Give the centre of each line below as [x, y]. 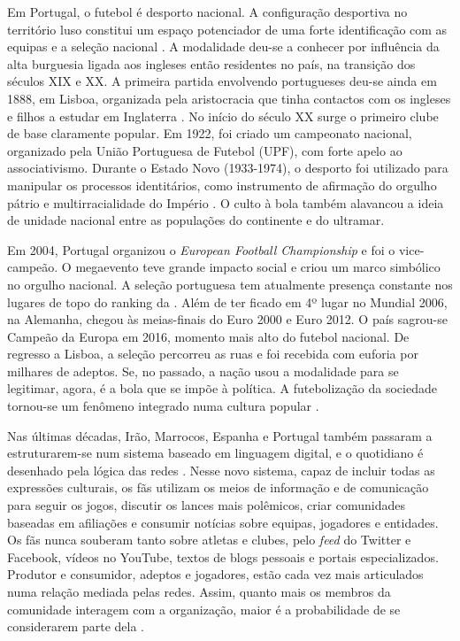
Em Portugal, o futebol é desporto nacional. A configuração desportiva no [207, 12]
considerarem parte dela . [76, 626]
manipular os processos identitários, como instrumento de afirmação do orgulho [222, 185]
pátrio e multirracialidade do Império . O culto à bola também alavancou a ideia [226, 202]
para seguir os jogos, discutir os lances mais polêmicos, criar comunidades [207, 505]
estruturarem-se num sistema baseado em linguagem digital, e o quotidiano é [215, 453]
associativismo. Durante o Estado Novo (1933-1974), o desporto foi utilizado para [228, 168]
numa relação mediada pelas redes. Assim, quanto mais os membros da [199, 591]
